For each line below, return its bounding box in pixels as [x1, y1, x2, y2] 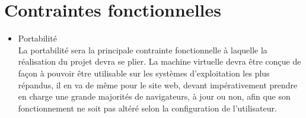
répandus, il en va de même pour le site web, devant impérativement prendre [18, 78, 298, 91]
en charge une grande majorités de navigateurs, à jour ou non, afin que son [18, 90, 291, 103]
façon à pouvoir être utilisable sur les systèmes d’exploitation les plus [18, 66, 270, 79]
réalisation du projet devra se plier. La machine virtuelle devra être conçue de [18, 55, 301, 68]
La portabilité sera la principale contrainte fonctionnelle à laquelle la [18, 43, 267, 56]
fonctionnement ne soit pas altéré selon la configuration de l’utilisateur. [18, 101, 277, 114]
